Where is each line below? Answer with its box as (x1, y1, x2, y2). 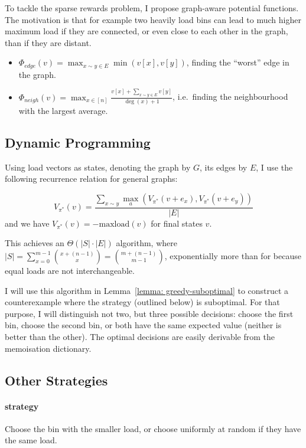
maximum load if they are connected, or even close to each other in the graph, (5, 25, 288, 37)
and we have (5, 217, 50, 229)
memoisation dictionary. (5, 342, 92, 354)
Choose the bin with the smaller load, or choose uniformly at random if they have (5, 422, 301, 434)
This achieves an (5, 237, 64, 249)
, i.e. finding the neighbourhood (172, 90, 288, 103)
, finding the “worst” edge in (186, 56, 289, 68)
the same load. (5, 434, 57, 446)
